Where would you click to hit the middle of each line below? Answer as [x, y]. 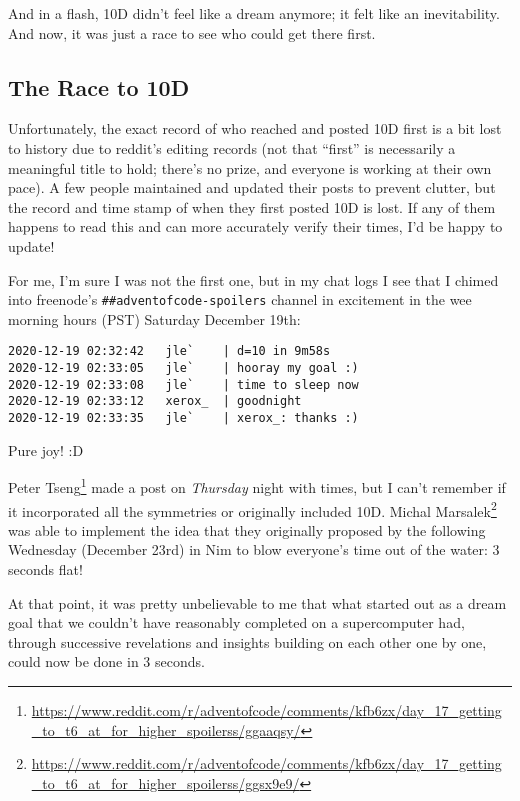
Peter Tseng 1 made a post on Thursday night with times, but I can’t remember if [257, 485]
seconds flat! [45, 568]
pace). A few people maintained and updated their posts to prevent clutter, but [252, 187]
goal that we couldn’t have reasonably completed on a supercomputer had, [236, 622]
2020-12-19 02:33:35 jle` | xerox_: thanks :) [183, 418]
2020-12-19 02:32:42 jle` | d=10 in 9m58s [169, 351]
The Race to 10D [99, 86]
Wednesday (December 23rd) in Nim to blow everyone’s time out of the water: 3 [254, 549]
